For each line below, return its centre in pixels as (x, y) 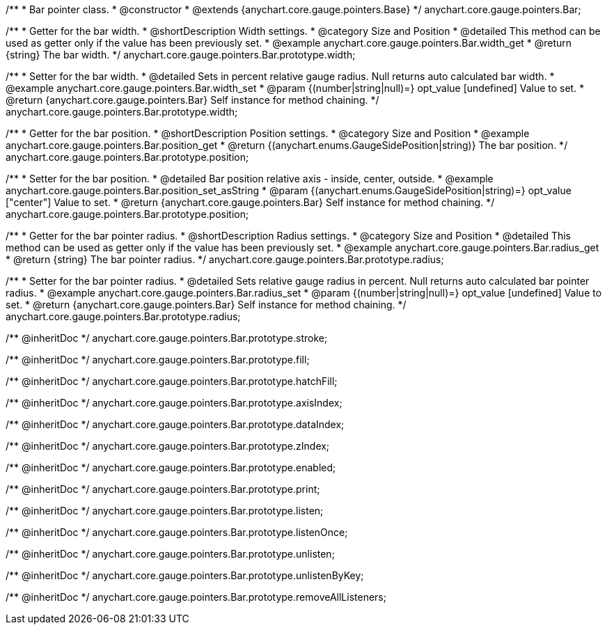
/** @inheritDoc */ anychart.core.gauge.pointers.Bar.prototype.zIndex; (168, 446)
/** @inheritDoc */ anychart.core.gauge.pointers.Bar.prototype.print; (163, 489)
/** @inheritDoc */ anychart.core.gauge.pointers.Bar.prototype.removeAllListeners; (196, 597)
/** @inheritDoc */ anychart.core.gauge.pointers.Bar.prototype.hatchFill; (172, 381)
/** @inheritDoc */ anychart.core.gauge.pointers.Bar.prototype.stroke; (167, 338)
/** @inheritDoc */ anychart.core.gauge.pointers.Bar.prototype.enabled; (171, 467)
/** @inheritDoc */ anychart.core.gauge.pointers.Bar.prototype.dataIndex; (175, 424)
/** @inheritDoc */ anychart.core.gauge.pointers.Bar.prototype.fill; (158, 360)
